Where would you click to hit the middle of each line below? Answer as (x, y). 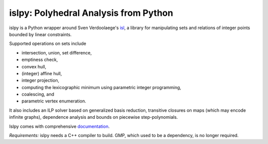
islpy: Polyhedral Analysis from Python (91, 13)
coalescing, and (38, 95)
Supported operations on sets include (48, 44)
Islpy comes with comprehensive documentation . (60, 126)
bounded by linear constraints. (40, 34)
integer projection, (40, 80)
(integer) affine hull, (42, 73)
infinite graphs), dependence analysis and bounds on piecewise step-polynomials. (94, 117)
